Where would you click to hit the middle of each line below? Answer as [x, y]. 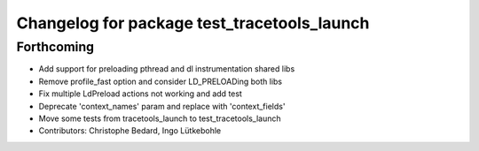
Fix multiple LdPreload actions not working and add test [141, 94]
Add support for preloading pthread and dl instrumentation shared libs [167, 69]
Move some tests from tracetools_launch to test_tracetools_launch [160, 118]
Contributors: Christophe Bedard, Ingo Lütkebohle [130, 131]
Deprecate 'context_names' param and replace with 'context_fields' [162, 106]
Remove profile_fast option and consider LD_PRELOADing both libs [161, 81]
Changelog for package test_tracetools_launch [193, 23]
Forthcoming [55, 47]
